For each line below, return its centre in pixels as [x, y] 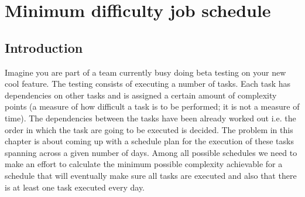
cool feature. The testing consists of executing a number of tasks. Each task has [148, 84]
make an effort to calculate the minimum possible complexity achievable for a [144, 164]
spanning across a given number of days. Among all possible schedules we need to [151, 152]
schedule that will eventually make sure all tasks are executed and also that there [151, 175]
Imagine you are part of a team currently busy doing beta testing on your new [145, 72]
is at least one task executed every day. [75, 187]
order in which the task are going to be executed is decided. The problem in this [149, 129]
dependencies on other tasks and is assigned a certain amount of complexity [141, 95]
